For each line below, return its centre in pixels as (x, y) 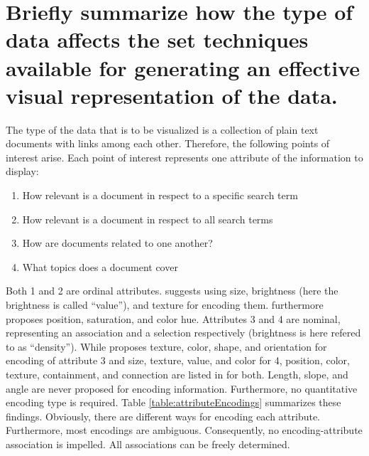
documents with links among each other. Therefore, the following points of (168, 143)
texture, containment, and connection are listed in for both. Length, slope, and (177, 374)
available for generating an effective (183, 67)
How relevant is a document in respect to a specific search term (160, 195)
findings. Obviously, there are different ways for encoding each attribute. (163, 416)
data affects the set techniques (157, 39)
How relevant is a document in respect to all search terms (148, 219)
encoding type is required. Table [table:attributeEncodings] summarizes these (174, 402)
